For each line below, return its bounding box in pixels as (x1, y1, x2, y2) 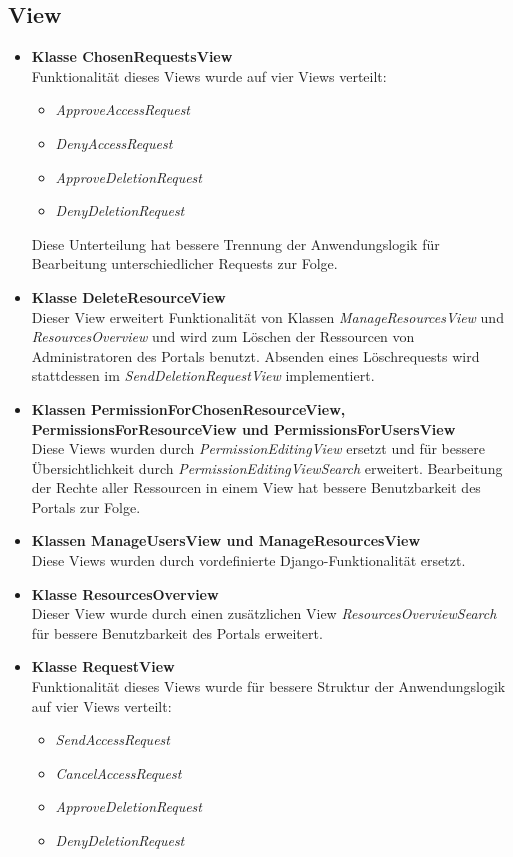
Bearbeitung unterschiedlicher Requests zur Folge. (31, 253, 338, 274)
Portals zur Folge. (31, 496, 141, 517)
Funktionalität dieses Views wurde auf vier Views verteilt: (31, 65, 387, 86)
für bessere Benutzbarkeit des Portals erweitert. (31, 622, 323, 643)
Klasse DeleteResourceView (31, 286, 226, 307)
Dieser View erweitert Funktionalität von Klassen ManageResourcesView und (31, 306, 504, 327)
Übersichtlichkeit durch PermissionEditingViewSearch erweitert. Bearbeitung (31, 457, 503, 478)
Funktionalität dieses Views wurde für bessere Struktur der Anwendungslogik (31, 676, 506, 697)
